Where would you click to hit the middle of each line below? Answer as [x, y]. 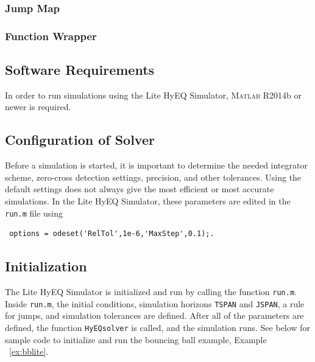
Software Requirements [80, 70]
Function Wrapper [51, 36]
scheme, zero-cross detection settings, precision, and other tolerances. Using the [153, 177]
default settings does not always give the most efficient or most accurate [140, 189]
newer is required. [38, 107]
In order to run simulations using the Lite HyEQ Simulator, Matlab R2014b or [153, 95]
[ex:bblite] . [29, 351]
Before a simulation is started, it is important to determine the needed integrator [156, 165]
